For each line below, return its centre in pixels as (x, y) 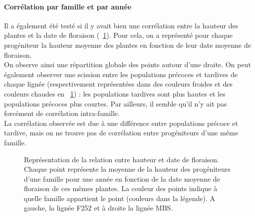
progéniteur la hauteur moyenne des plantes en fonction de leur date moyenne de (127, 45)
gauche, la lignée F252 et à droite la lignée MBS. (99, 208)
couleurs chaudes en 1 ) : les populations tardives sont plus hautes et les (115, 93)
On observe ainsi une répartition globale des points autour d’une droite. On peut (127, 64)
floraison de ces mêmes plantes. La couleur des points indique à (121, 188)
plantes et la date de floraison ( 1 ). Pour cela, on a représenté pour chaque (118, 35)
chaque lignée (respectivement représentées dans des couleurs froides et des (119, 84)
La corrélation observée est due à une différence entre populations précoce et (121, 123)
